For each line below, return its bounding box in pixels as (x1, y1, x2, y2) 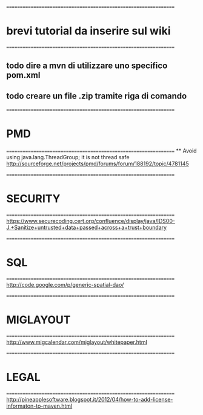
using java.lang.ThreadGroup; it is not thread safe (6, 154, 130, 161)
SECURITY (6, 192, 61, 206)
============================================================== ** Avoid (6, 147, 197, 154)
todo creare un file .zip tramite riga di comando (6, 91, 187, 101)
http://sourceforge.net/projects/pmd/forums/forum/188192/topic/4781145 (6, 160, 189, 168)
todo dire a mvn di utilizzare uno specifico (6, 61, 168, 71)
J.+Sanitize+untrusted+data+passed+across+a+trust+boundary (6, 224, 167, 232)
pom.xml (6, 70, 41, 80)
